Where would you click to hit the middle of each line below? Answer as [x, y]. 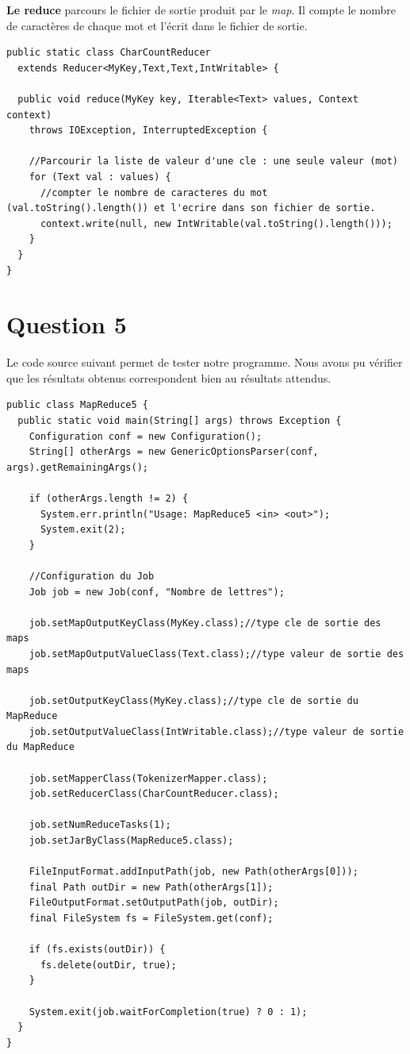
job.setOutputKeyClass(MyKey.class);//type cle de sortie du [194, 700]
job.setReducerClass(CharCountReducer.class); [154, 794]
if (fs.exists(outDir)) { [97, 950]
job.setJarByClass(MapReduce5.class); [131, 841]
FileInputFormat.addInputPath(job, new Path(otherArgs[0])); [194, 872]
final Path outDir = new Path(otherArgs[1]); [151, 887]
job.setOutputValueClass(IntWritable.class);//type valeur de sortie [216, 731]
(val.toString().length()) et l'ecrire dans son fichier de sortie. [191, 208]
